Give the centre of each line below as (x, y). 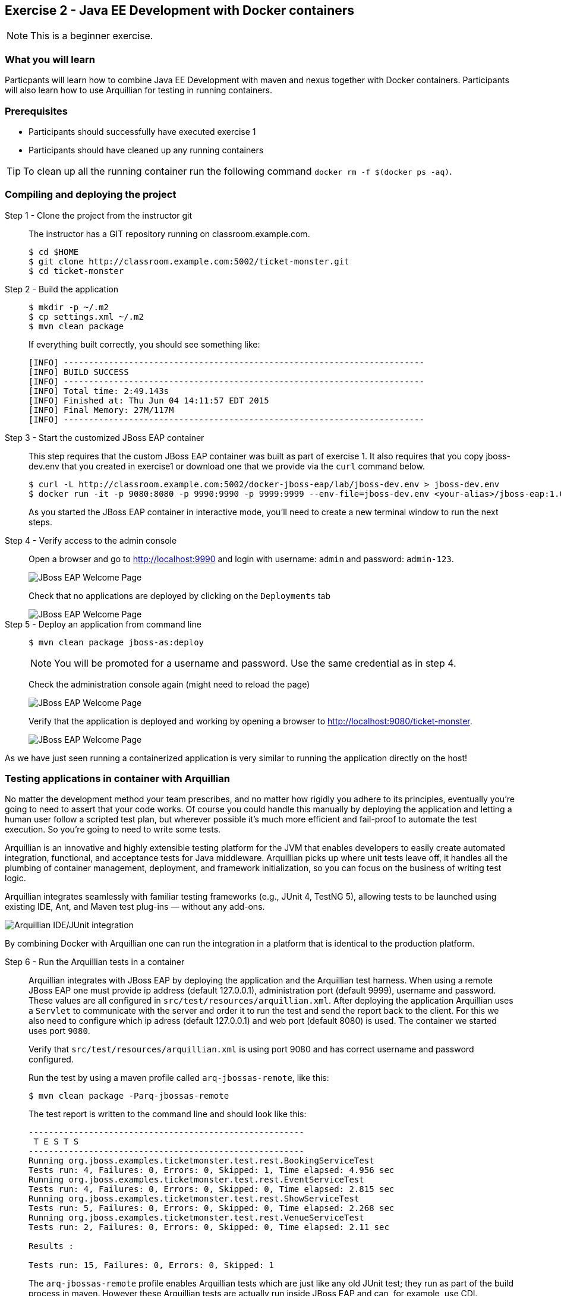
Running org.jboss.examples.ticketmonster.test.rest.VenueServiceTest (196, 1218)
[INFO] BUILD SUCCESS (79, 372)
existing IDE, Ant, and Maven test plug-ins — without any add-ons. (135, 907)
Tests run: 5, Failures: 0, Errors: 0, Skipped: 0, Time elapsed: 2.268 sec (212, 1208)
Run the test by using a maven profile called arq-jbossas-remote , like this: (179, 1078)
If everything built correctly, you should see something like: (144, 344)
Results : (51, 1246)
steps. (40, 522)
